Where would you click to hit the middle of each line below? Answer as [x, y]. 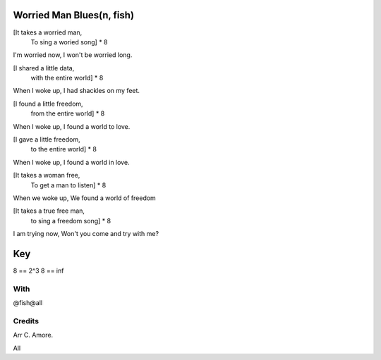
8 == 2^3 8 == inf [38, 271]
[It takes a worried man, [48, 32]
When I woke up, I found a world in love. [71, 162]
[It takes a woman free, [47, 175]
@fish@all [28, 303]
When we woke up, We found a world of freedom [85, 198]
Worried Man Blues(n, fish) [73, 15]
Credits [26, 321]
